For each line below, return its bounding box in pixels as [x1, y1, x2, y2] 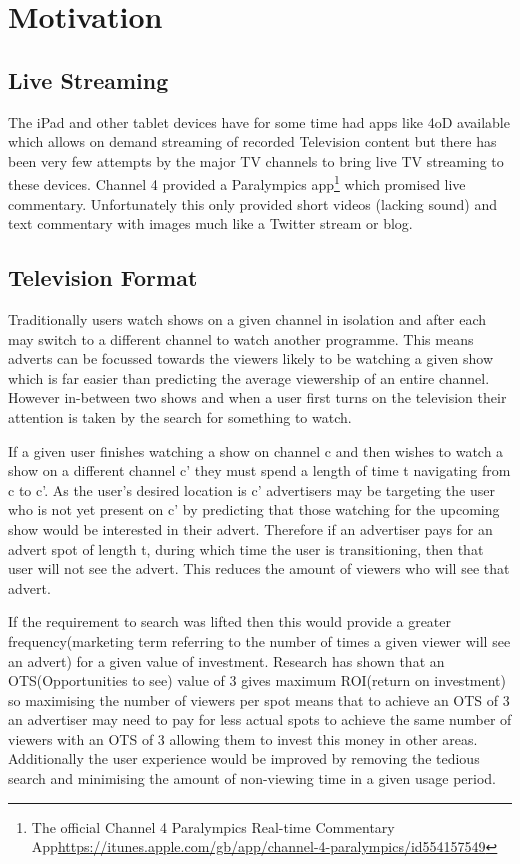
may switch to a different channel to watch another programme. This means [8, 328, 474, 349]
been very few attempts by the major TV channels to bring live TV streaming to [8, 150, 504, 171]
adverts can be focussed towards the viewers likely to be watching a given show [8, 348, 494, 369]
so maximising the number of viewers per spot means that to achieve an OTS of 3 [8, 689, 510, 710]
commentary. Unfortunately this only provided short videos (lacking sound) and [8, 193, 497, 214]
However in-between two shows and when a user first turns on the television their [8, 387, 507, 408]
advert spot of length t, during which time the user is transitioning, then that [8, 538, 484, 559]
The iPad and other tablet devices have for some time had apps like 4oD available [8, 111, 510, 132]
